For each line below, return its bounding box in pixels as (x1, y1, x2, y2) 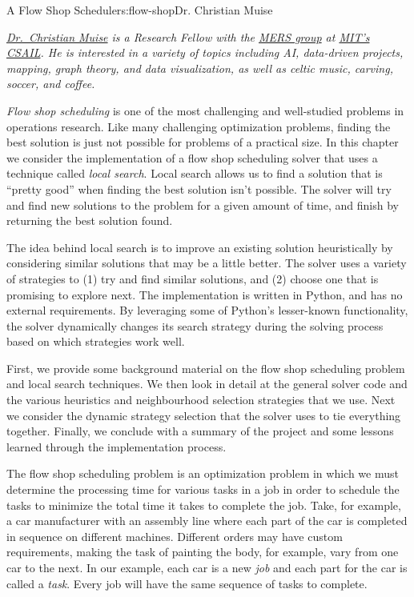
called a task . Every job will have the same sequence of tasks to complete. (6, 575, 368, 591)
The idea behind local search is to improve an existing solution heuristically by (6, 238, 393, 255)
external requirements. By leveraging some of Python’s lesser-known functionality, (6, 302, 408, 319)
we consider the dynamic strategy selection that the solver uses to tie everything (6, 407, 401, 423)
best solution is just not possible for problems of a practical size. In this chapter (6, 134, 399, 150)
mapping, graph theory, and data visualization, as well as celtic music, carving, (6, 59, 393, 76)
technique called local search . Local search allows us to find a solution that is (6, 165, 383, 182)
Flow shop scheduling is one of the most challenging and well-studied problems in (6, 102, 404, 118)
